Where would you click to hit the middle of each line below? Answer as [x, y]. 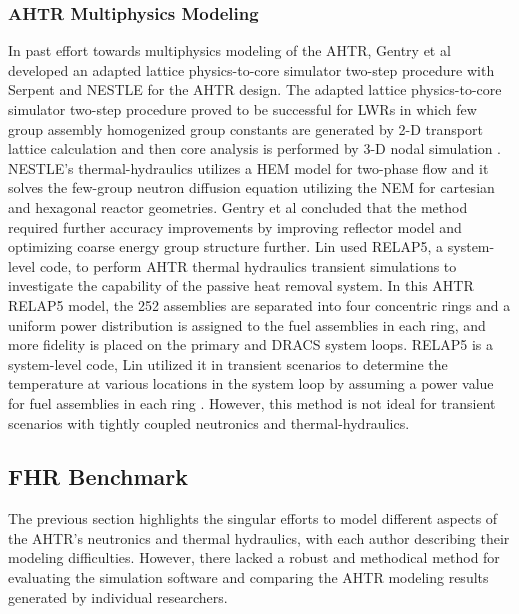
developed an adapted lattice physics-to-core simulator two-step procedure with [251, 69]
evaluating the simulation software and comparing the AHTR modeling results [248, 577]
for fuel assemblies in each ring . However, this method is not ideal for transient [252, 402]
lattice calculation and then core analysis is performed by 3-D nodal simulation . [254, 148]
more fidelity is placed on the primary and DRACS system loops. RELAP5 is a [251, 344]
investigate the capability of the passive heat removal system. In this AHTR [241, 285]
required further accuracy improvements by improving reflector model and [235, 226]
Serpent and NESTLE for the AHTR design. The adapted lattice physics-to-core [255, 89]
